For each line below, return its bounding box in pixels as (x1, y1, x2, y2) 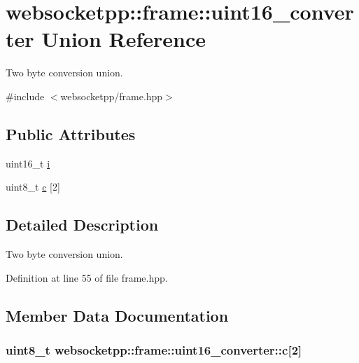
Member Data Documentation (6, 304, 229, 326)
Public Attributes (6, 123, 136, 144)
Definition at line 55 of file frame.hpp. (6, 270, 168, 285)
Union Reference (41, 25, 206, 53)
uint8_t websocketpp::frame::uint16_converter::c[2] (6, 341, 302, 358)
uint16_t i (6, 156, 50, 170)
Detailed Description (6, 214, 159, 235)
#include (6, 88, 45, 103)
